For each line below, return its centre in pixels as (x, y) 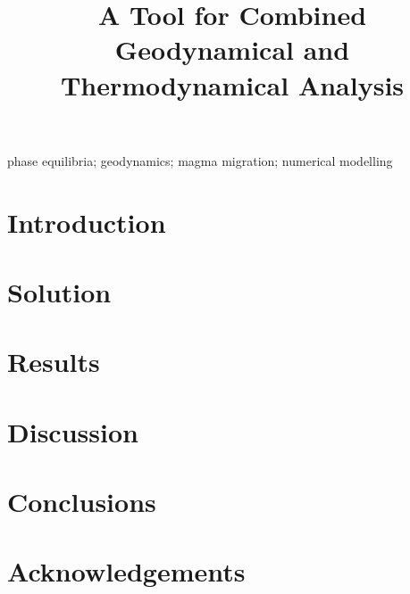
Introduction (87, 222)
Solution (59, 291)
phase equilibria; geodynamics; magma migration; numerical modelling (200, 160)
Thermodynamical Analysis (232, 84)
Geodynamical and (232, 49)
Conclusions (82, 502)
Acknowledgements (126, 571)
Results (54, 362)
